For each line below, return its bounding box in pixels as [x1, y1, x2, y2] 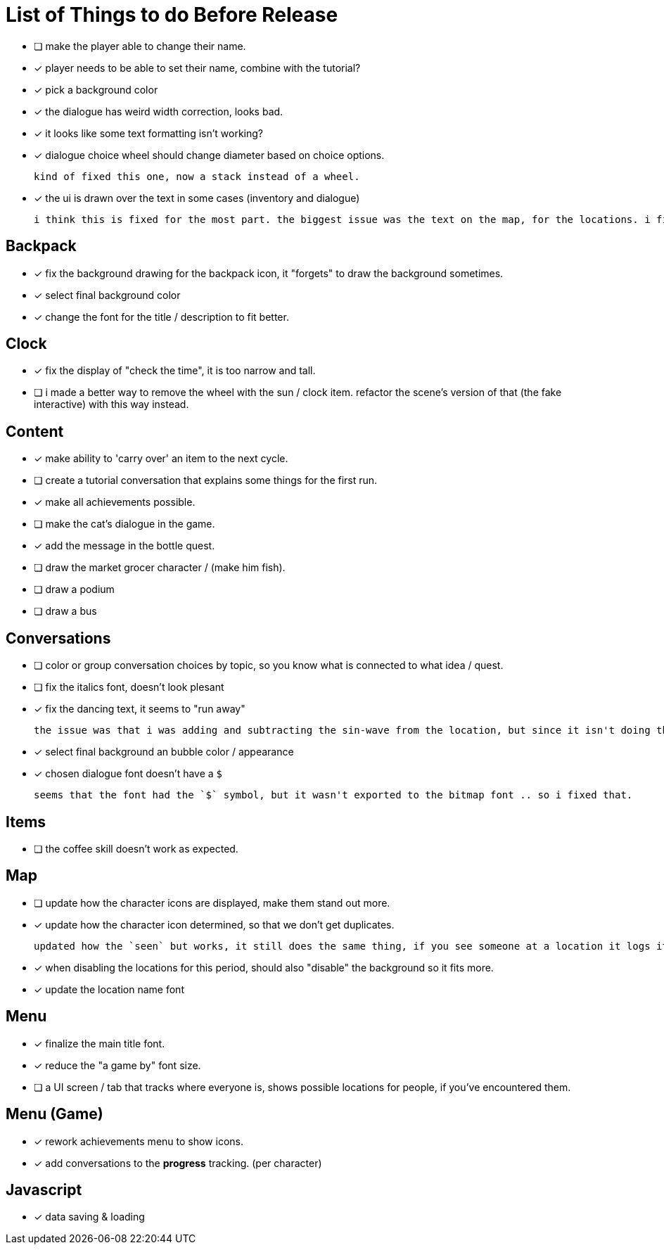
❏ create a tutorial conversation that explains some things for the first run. [34, 474, 378, 487]
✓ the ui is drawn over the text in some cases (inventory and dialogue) [34, 191, 360, 204]
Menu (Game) [6, 1105, 103, 1123]
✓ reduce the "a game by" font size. [34, 1059, 201, 1071]
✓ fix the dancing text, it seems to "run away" [34, 703, 245, 715]
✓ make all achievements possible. [34, 496, 196, 509]
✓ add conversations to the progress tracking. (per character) [34, 1156, 322, 1169]
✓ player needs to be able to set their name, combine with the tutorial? [34, 61, 361, 74]
